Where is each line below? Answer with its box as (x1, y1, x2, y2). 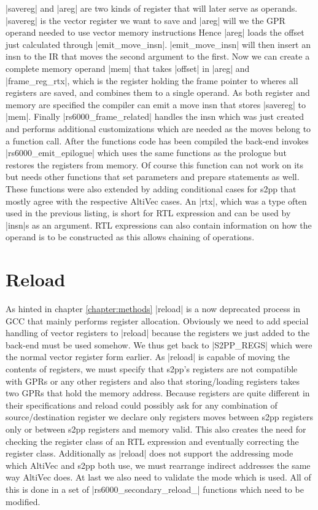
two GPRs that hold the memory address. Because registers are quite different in (6, 386, 310, 399)
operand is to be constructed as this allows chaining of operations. (6, 230, 255, 243)
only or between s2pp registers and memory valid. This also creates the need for (6, 422, 306, 435)
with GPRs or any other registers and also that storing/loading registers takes (6, 374, 300, 387)
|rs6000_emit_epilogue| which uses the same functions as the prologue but (6, 146, 287, 159)
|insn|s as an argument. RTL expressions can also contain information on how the (6, 218, 312, 231)
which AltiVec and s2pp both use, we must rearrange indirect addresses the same (6, 458, 311, 471)
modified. (6, 495, 41, 508)
